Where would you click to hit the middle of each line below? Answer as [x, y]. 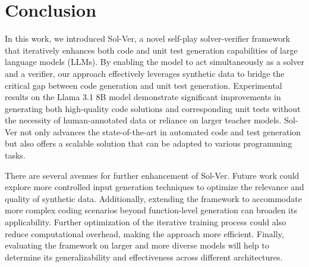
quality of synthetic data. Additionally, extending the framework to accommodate [153, 198]
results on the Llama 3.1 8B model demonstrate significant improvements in [143, 97]
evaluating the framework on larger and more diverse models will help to [137, 245]
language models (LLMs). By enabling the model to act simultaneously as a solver [154, 62]
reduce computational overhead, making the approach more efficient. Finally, [144, 233]
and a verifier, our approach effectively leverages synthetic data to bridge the [145, 73]
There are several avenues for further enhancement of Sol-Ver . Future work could [152, 175]
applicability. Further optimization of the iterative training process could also [146, 222]
